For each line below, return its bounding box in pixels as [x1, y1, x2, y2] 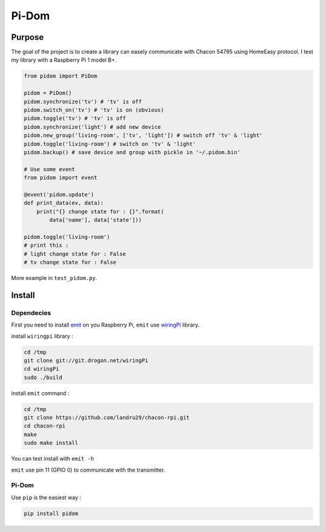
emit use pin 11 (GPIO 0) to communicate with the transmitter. [11, 466, 165, 473]
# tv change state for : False [24, 259, 117, 266]
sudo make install [24, 440, 78, 447]
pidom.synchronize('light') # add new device [24, 123, 161, 130]
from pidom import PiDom [24, 73, 98, 80]
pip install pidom [24, 510, 78, 517]
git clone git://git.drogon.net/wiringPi [24, 357, 149, 364]
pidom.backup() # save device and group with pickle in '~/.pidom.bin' [24, 149, 241, 155]
